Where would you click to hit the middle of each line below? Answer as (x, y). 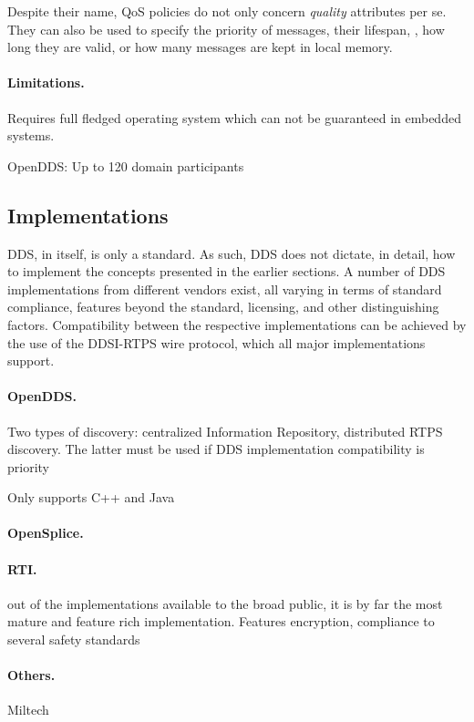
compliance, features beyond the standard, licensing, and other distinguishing (223, 307)
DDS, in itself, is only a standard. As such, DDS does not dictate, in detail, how (232, 253)
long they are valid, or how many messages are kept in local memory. (200, 47)
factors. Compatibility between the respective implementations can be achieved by (237, 324)
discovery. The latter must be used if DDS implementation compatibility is (216, 449)
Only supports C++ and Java (91, 497)
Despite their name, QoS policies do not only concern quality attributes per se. (227, 11)
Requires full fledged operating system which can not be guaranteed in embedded (234, 117)
